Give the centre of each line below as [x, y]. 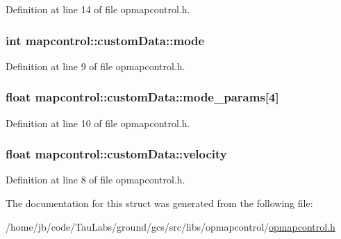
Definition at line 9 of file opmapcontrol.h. [95, 66]
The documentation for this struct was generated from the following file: [159, 203]
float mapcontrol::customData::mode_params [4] [142, 97]
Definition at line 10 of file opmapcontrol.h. [98, 123]
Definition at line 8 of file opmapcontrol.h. [95, 180]
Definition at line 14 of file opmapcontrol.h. [98, 9]
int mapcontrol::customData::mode [105, 40]
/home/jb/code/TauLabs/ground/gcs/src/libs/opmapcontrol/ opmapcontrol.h [170, 226]
